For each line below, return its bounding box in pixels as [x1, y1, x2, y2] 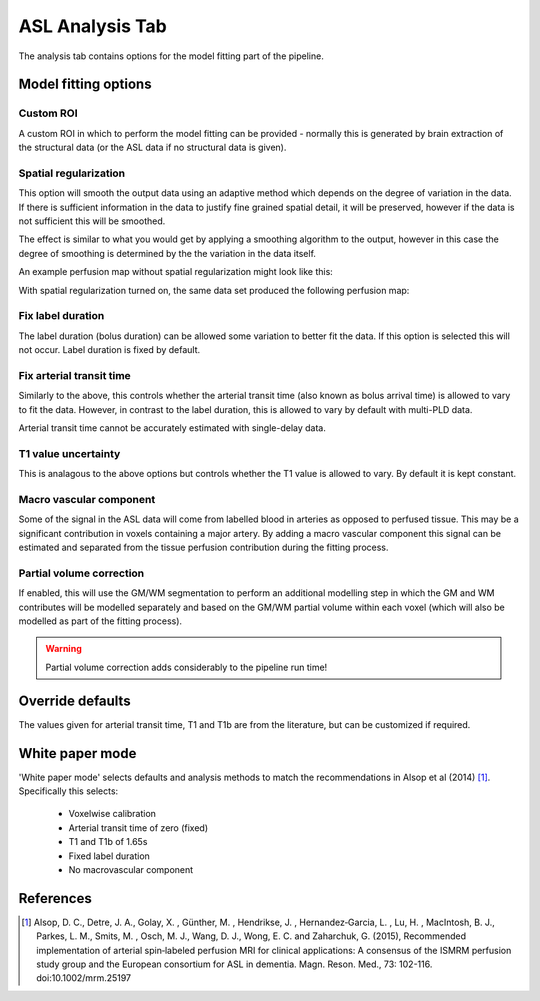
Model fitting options [18, 76, 152, 93]
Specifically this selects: [18, 785, 119, 797]
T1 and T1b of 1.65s [68, 836, 148, 848]
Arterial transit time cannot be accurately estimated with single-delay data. [18, 422, 327, 434]
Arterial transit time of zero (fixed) [68, 821, 209, 834]
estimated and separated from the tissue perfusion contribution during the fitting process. [18, 541, 389, 554]
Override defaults [18, 692, 131, 709]
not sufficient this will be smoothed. [18, 215, 166, 227]
